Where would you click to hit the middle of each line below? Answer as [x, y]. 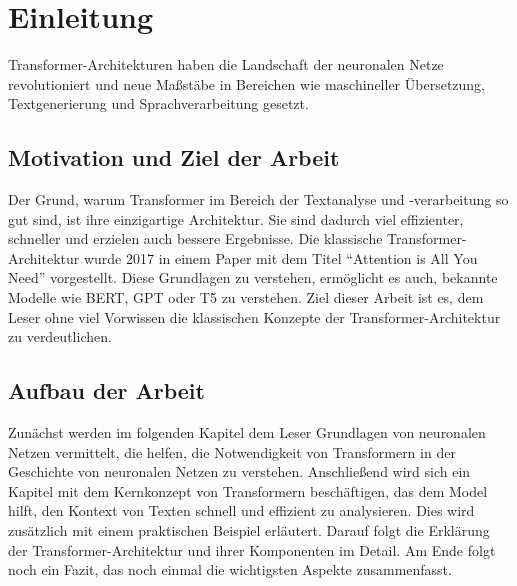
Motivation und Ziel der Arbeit [174, 157]
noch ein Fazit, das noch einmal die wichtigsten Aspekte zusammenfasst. [230, 569]
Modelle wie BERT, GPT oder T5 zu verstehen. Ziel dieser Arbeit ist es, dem [246, 297]
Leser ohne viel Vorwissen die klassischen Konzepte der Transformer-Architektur [254, 316]
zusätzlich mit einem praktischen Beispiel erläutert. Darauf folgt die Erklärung [249, 530]
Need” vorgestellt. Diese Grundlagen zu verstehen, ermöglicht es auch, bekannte [253, 277]
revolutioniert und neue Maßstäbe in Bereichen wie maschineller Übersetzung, [247, 83]
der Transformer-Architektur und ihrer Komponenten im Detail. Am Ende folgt [252, 549]
